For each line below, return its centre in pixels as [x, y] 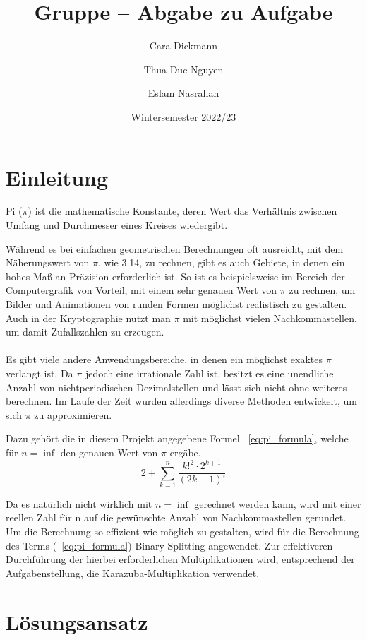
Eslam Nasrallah [183, 93]
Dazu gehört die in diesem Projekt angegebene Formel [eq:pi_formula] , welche [177, 438]
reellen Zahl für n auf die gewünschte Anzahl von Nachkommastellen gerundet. [176, 517]
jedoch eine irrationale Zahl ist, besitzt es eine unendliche [209, 373]
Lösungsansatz [77, 621]
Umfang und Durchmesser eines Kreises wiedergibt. [117, 225]
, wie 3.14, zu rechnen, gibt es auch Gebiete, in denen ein [222, 262]
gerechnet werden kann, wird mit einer [278, 503]
